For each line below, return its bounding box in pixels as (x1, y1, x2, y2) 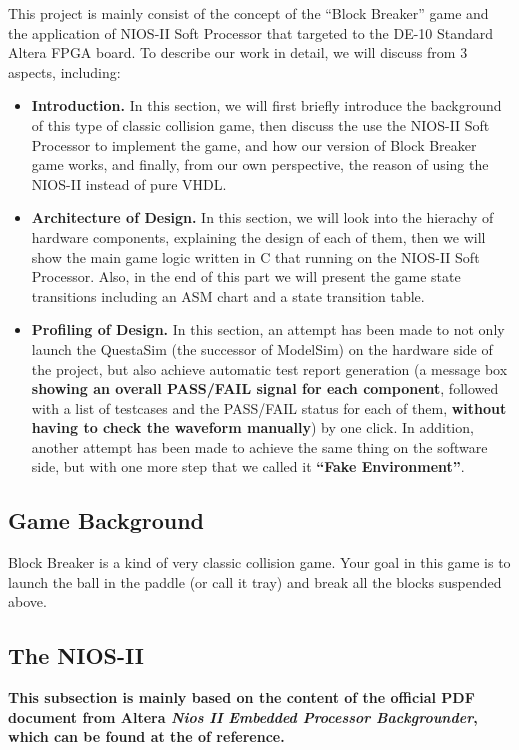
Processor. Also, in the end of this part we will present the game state (31, 266, 461, 287)
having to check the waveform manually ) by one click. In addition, (31, 417, 474, 438)
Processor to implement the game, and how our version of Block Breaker (31, 134, 477, 155)
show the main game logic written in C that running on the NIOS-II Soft (31, 246, 480, 267)
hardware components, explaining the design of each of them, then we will (31, 226, 486, 247)
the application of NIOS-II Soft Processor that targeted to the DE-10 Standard (8, 22, 494, 43)
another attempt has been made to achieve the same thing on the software (31, 436, 488, 457)
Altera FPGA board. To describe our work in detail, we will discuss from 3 (8, 42, 468, 63)
